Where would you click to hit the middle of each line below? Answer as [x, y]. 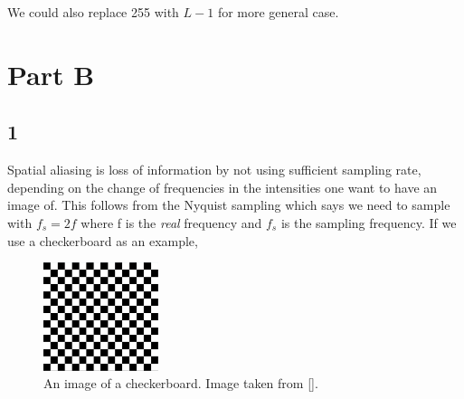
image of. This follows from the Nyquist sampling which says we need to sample [229, 205]
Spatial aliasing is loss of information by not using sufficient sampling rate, [214, 170]
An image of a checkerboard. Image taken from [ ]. [181, 383]
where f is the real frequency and [171, 222]
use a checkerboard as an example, [103, 240]
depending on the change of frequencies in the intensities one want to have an [223, 187]
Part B [51, 74]
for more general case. [278, 12]
